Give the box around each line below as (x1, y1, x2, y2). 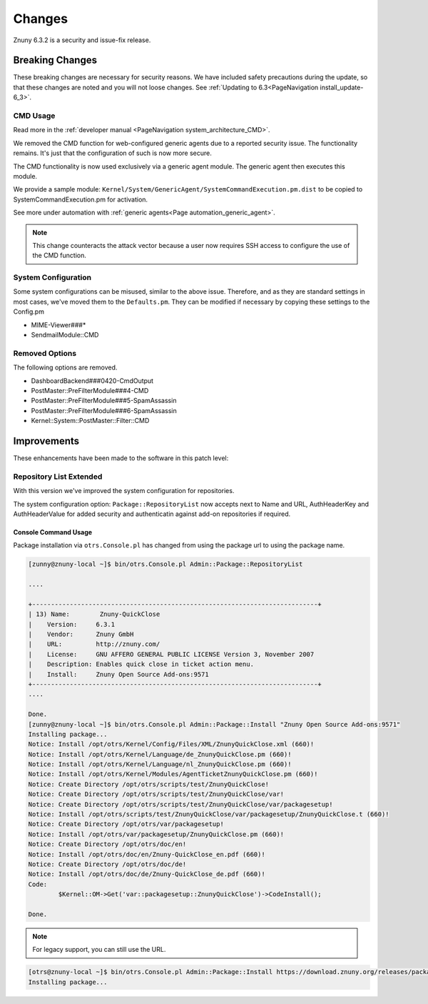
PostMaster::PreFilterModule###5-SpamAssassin (31, 397, 177, 405)
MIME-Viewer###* (31, 320, 86, 329)
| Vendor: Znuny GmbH (28, 630, 134, 639)
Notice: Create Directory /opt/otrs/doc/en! (28, 840, 187, 848)
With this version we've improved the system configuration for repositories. (13, 487, 235, 495)
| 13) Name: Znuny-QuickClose (28, 610, 160, 618)
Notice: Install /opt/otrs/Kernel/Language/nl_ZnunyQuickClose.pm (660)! (28, 760, 292, 768)
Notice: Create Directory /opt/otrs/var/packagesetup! (28, 820, 224, 828)
